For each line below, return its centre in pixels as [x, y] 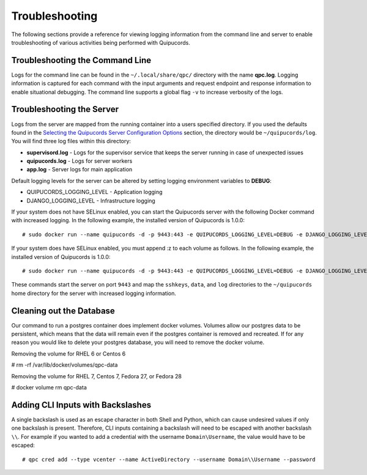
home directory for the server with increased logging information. [94, 293]
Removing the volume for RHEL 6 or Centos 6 [69, 353]
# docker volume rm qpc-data [49, 387]
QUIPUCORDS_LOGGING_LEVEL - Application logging [95, 192]
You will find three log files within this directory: [71, 141]
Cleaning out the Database [63, 311]
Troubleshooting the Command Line [81, 60]
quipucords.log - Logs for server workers [80, 161]
